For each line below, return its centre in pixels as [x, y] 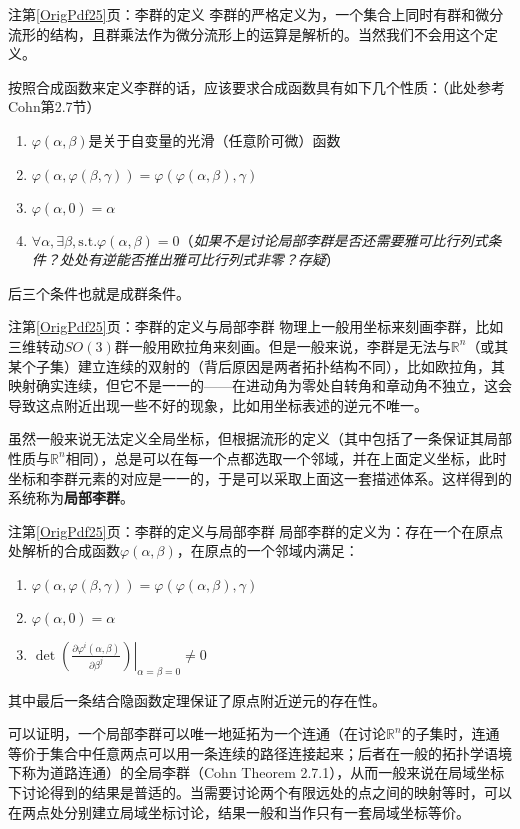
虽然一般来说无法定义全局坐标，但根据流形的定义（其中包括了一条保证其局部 [260, 438]
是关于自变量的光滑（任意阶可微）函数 [214, 139]
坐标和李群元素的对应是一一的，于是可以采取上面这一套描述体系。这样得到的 [260, 477]
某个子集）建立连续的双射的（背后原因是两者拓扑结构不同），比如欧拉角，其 [256, 365]
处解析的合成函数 [64, 550]
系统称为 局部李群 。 [71, 497]
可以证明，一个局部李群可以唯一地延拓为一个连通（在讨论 [197, 733]
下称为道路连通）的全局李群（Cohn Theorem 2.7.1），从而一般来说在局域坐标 [256, 772]
